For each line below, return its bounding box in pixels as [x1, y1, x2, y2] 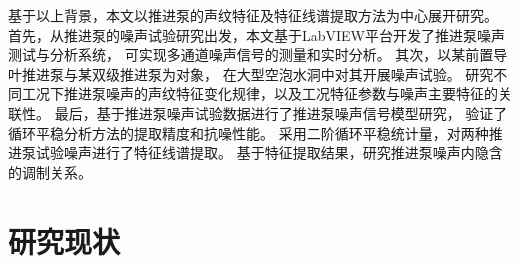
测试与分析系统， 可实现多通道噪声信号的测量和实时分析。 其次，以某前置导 [8, 44, 508, 65]
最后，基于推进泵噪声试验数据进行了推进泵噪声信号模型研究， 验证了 [54, 102, 508, 123]
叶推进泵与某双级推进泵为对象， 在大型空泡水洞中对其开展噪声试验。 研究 [8, 63, 494, 84]
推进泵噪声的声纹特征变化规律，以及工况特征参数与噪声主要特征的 [63, 83, 498, 104]
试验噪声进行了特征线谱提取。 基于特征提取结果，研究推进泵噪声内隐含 [35, 142, 503, 163]
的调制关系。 [8, 161, 92, 182]
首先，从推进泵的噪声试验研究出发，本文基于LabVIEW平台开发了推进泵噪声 [8, 24, 506, 45]
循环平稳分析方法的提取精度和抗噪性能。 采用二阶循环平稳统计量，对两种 [8, 122, 489, 143]
